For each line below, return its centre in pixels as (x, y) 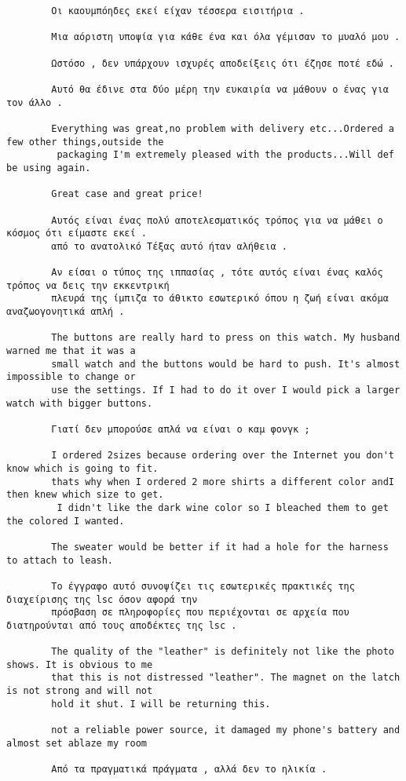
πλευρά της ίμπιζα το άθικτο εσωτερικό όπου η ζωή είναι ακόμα (220, 299)
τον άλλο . (35, 102)
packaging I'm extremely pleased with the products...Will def (225, 155)
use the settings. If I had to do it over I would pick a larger (226, 390)
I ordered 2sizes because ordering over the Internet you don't (223, 456)
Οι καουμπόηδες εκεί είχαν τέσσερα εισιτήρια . (178, 11)
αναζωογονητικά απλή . (66, 312)
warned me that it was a (71, 351)
